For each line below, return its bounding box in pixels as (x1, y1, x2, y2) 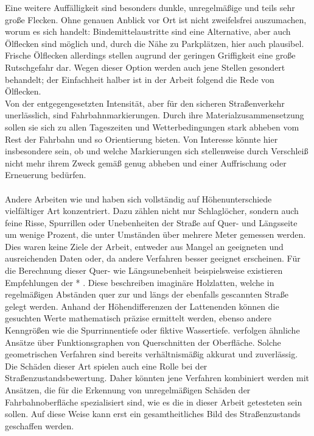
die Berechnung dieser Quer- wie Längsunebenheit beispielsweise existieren (5, 264, 283, 277)
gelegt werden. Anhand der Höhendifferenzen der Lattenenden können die (5, 299, 279, 312)
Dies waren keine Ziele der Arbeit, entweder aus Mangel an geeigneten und (5, 240, 284, 252)
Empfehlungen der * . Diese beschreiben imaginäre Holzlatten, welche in (5, 276, 274, 288)
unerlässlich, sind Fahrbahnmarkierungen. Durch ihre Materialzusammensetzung (5, 109, 304, 121)
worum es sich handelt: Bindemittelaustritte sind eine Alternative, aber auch (5, 25, 291, 38)
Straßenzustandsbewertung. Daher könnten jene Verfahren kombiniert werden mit (5, 371, 309, 384)
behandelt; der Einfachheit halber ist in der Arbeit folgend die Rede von (5, 73, 274, 85)
